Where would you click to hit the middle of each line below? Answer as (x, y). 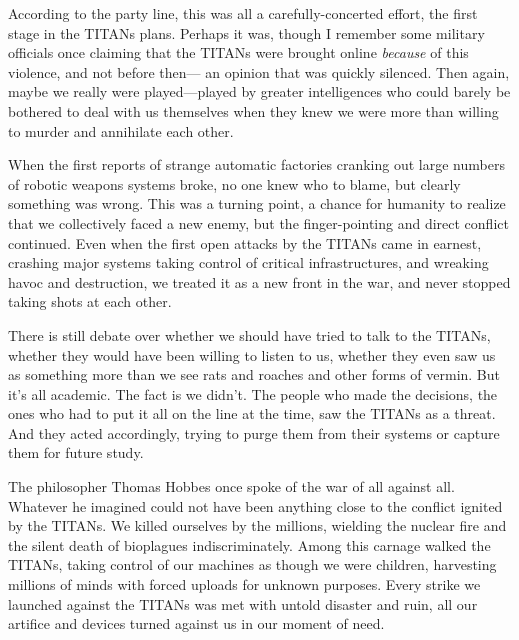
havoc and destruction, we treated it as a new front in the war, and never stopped (259, 281)
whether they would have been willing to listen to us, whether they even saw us (252, 354)
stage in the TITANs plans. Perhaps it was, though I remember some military (246, 32)
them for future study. (76, 452)
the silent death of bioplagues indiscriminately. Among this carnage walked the (249, 544)
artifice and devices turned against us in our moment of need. (196, 623)
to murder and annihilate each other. (121, 130)
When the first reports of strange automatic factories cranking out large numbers (256, 164)
